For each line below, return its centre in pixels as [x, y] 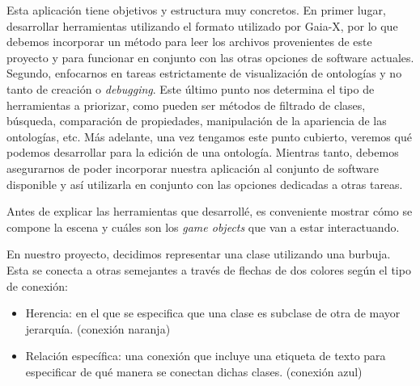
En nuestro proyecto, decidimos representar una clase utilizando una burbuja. [199, 254]
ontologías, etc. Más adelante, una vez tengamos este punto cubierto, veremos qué [209, 136]
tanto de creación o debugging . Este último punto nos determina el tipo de [191, 88]
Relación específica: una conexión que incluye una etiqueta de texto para [206, 356]
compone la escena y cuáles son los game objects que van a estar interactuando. [203, 227]
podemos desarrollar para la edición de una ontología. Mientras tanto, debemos [203, 152]
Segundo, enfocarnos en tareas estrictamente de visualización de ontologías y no [204, 73]
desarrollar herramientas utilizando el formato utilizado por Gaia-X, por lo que [202, 25]
